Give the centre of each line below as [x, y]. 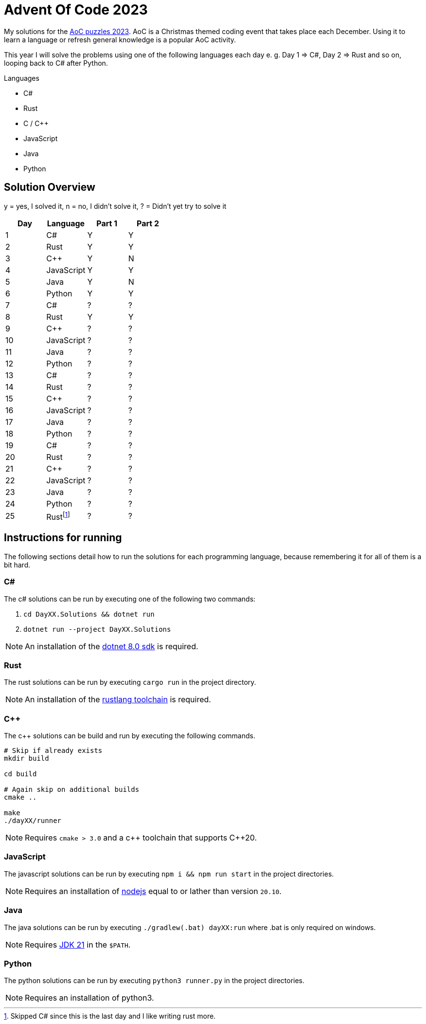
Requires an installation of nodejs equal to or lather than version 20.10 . [153, 891]
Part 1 [107, 223]
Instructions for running [63, 538]
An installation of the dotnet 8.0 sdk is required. [112, 646]
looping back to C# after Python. [56, 63]
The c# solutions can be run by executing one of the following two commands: [130, 599]
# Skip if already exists [53, 751]
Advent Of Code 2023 [76, 10]
